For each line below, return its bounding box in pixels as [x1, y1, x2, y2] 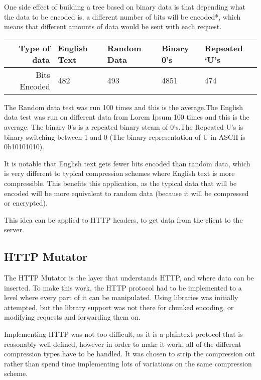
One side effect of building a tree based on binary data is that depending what [4, 2, 245, 12]
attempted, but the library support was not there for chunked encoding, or [4, 302, 234, 312]
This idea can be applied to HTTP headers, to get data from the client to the [4, 214, 243, 225]
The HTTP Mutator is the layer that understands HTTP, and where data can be [4, 272, 254, 283]
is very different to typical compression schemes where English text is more [4, 168, 235, 178]
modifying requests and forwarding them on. [4, 312, 141, 322]
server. [4, 224, 24, 235]
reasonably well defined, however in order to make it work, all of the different [4, 338, 241, 349]
